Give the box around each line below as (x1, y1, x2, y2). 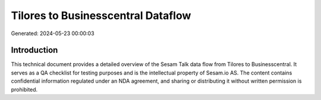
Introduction (11, 45, 58, 55)
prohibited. (11, 86, 38, 93)
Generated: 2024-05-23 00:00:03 (11, 30, 95, 37)
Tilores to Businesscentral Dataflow (11, 9, 191, 22)
